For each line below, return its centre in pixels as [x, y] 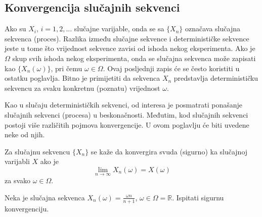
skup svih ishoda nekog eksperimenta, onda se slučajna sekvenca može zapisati [134, 58]
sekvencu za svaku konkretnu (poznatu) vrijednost [82, 88]
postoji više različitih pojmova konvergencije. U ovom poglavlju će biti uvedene [127, 124]
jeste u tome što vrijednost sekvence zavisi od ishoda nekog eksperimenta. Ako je [130, 48]
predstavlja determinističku [216, 78]
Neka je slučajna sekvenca [45, 197]
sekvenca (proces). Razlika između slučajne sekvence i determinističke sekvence [127, 38]
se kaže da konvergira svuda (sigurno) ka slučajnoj [169, 151]
